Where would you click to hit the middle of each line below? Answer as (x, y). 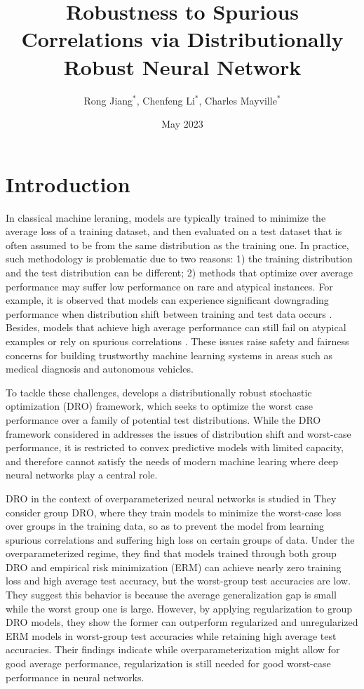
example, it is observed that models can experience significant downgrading (167, 300)
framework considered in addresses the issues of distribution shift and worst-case (178, 433)
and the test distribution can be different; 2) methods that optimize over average (180, 272)
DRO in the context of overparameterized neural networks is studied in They (171, 498)
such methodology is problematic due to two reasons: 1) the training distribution (179, 259)
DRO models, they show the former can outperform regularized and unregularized (182, 622)
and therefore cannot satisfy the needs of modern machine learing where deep (172, 461)
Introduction (68, 183)
